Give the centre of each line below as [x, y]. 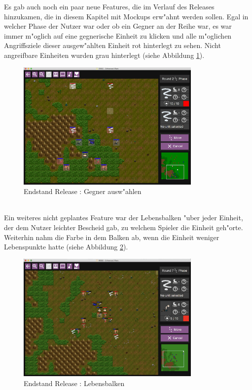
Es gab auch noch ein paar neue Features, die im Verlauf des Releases [109, 6]
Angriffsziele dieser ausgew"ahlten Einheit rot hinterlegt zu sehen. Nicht [112, 45]
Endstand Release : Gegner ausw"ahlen [83, 191]
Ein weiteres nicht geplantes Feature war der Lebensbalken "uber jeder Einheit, [124, 218]
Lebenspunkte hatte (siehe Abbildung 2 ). [66, 247]
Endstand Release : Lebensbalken [74, 383]
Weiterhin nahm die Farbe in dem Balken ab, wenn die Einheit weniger [112, 237]
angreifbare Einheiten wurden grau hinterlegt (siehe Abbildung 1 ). [104, 55]
